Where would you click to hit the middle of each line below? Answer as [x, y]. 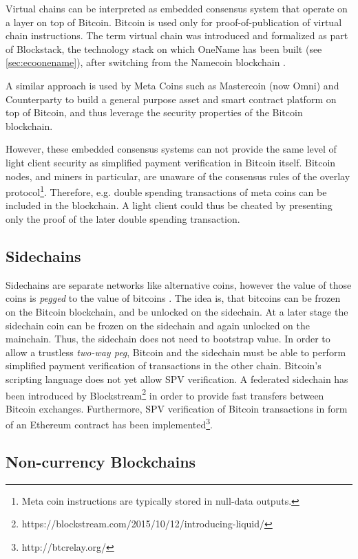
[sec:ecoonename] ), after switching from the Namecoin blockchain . [146, 62]
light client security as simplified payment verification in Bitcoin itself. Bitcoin [171, 162]
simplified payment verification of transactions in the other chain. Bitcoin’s [164, 365]
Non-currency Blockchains [101, 461]
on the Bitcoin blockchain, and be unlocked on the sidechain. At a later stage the [177, 311]
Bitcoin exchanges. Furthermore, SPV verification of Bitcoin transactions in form [177, 408]
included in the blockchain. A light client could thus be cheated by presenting [169, 205]
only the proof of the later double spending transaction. [123, 218]
